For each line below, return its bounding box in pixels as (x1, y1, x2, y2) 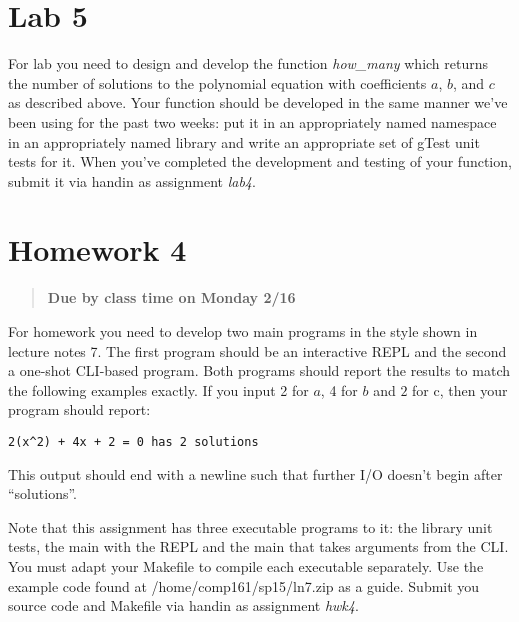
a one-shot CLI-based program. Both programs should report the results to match (8, 360, 510, 381)
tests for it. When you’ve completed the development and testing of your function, (8, 151, 512, 172)
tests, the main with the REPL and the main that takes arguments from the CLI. (8, 536, 509, 557)
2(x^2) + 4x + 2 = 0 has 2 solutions (8, 434, 259, 449)
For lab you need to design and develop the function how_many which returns (8, 53, 489, 74)
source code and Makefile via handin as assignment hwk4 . (8, 595, 359, 616)
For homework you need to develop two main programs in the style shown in (8, 321, 478, 341)
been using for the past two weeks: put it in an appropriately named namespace (8, 111, 497, 132)
